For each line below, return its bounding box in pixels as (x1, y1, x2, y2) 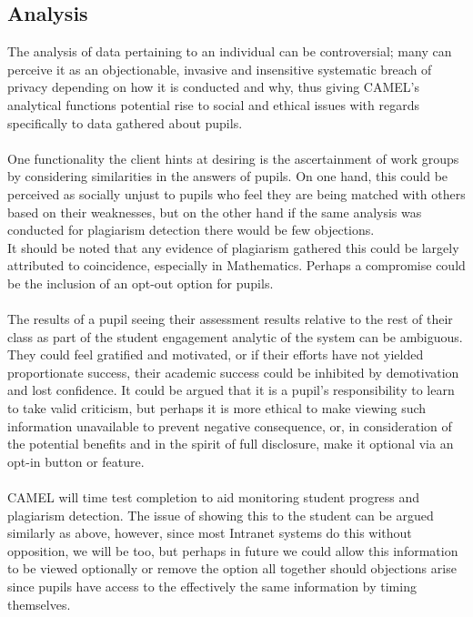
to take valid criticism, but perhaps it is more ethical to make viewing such (7, 399, 427, 418)
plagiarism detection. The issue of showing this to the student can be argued (7, 505, 434, 524)
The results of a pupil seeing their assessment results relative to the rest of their (7, 309, 453, 329)
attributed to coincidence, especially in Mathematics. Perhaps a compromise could (7, 256, 466, 275)
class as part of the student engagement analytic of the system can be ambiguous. (7, 327, 463, 346)
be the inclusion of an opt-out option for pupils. (7, 273, 274, 292)
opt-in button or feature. (7, 451, 145, 470)
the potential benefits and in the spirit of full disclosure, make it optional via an (7, 434, 454, 453)
